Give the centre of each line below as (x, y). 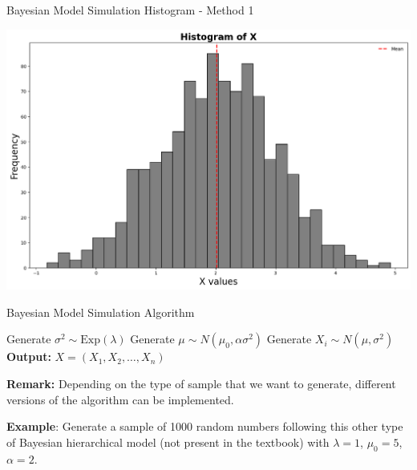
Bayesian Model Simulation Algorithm (101, 312)
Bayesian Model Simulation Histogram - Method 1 (130, 10)
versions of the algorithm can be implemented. (120, 399)
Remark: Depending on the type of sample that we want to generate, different (201, 384)
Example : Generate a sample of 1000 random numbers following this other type (205, 426)
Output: (29, 357)
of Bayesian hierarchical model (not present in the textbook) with (168, 442)
